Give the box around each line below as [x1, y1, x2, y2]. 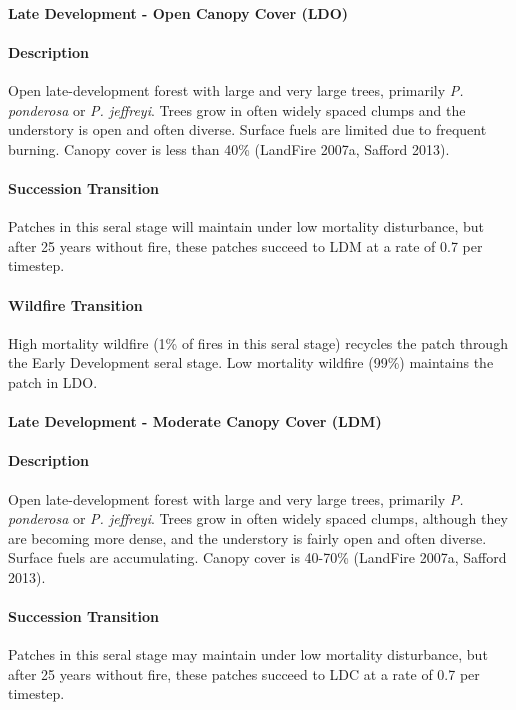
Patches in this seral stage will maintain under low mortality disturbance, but [8, 216, 484, 237]
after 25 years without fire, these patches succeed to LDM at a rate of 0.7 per [8, 235, 483, 256]
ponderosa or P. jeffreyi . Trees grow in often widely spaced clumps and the [8, 99, 466, 120]
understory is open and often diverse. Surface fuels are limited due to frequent [8, 119, 487, 140]
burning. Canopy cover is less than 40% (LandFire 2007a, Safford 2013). [8, 138, 450, 159]
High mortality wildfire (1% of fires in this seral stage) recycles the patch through [8, 332, 508, 353]
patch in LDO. [8, 371, 98, 392]
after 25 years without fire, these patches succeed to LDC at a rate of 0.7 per [8, 663, 480, 684]
